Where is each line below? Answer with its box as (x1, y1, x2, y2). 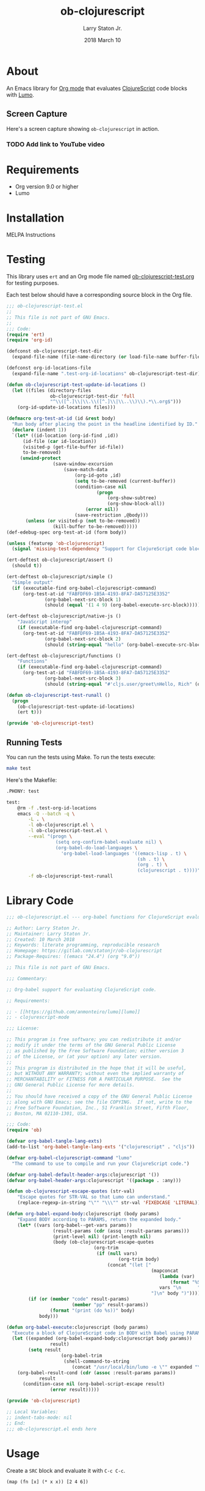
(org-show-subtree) (107, 495, 157, 501)
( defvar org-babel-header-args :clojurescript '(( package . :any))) (6, 1177, 182, 1183)
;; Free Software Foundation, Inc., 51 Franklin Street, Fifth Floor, (6, 1104, 190, 1111)
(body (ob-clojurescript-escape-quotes (52, 1239, 154, 1246)
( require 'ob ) (6, 1127, 43, 1133)
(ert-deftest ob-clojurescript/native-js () (6, 613, 121, 619)
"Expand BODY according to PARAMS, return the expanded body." (17, 1216, 182, 1222)
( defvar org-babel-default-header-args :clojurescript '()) (6, 1172, 160, 1178)
